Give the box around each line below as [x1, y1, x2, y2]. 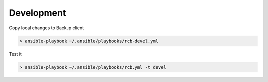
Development [9, 7, 66, 18]
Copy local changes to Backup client [9, 25, 84, 31]
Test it [9, 51, 22, 57]
